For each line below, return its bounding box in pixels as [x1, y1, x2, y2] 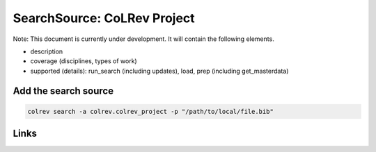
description [30, 47, 63, 56]
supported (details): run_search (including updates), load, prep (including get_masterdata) [30, 67, 289, 75]
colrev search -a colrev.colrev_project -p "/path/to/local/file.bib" [27, 108, 274, 115]
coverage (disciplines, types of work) [30, 57, 137, 65]
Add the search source [13, 85, 114, 96]
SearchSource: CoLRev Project [13, 10, 195, 26]
